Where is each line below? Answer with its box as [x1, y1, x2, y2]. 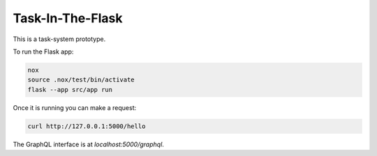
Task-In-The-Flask [13, 10, 123, 26]
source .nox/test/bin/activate [27, 76, 135, 84]
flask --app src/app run [27, 86, 113, 93]
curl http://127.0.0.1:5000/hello [27, 122, 146, 130]
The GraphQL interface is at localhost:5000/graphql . [13, 140, 164, 148]
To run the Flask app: [13, 47, 74, 56]
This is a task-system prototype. [13, 35, 106, 43]
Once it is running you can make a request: [13, 103, 136, 111]
